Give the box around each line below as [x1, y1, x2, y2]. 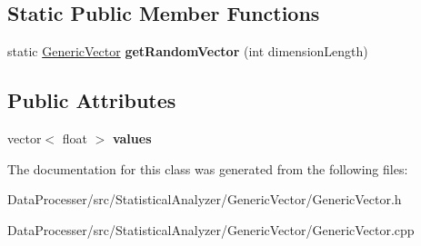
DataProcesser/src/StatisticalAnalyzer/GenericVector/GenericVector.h [7, 190, 402, 209]
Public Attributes [7, 86, 176, 114]
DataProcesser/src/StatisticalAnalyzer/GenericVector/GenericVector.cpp [7, 220, 415, 239]
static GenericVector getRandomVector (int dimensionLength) [7, 42, 368, 61]
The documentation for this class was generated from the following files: [7, 159, 408, 178]
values [112, 129, 152, 147]
